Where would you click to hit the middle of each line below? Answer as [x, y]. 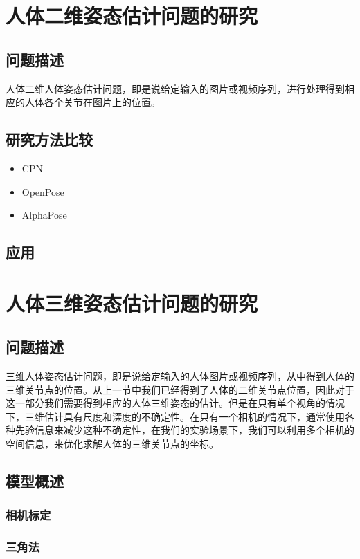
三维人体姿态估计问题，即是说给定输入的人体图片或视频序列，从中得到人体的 [180, 376]
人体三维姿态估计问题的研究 [132, 303]
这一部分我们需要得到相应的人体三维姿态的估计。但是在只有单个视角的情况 [175, 403]
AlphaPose [44, 215]
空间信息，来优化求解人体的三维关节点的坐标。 [112, 444]
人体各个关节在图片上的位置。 [92, 102]
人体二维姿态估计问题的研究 [132, 16]
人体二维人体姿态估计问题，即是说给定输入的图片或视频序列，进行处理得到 [175, 88]
